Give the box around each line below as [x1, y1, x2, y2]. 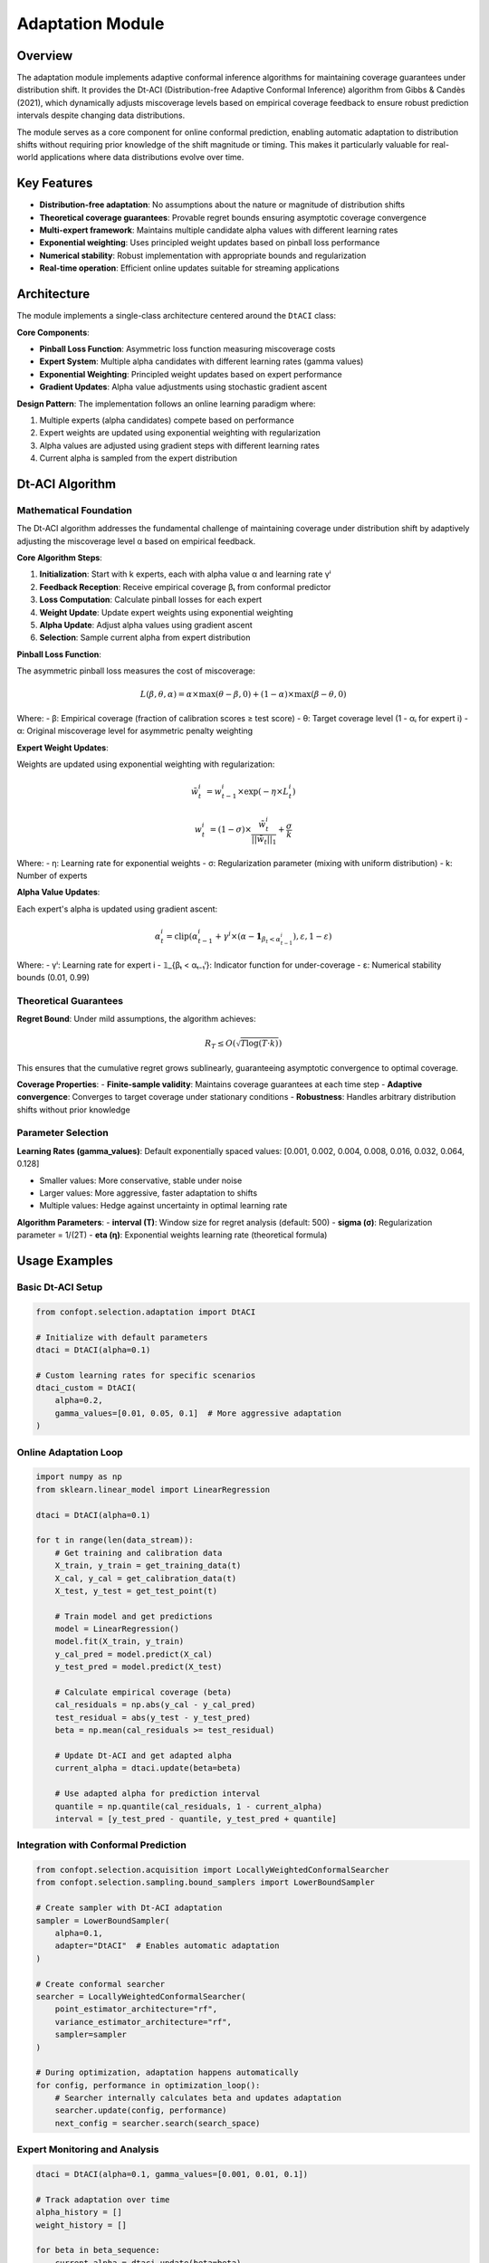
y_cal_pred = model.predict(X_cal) [54, 1648, 213, 1659]
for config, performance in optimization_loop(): [35, 2080, 261, 2090]
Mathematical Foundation [16, 503, 133, 516]
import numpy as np [35, 1472, 122, 1482]
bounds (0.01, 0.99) [16, 972, 91, 983]
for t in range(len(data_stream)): [35, 1535, 194, 1545]
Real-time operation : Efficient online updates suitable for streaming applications [39, 263, 340, 273]
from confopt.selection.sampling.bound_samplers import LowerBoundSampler [35, 1877, 376, 1887]
